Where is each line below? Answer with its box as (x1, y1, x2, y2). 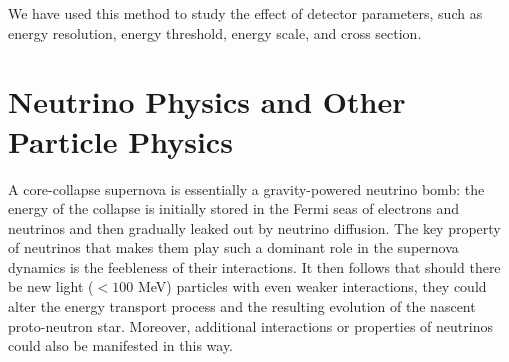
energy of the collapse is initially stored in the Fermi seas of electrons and (8, 198, 460, 219)
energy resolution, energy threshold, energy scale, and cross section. (8, 22, 422, 43)
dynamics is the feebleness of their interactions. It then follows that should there (8, 256, 501, 277)
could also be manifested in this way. (8, 335, 234, 356)
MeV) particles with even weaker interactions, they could (137, 276, 487, 297)
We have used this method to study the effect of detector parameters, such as (8, 3, 483, 23)
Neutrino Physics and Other (8, 81, 406, 122)
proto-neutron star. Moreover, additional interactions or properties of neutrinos (8, 315, 493, 336)
